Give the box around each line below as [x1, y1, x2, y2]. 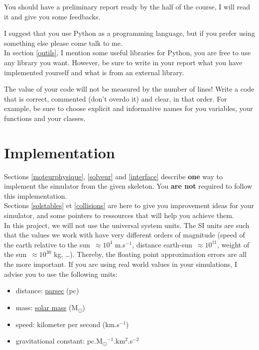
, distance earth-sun [132, 239, 192, 249]
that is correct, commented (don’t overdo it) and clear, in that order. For [4, 93, 227, 104]
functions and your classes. [4, 113, 86, 123]
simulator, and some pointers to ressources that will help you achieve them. [4, 210, 234, 221]
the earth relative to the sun [4, 239, 90, 249]
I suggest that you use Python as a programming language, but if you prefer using [4, 28, 255, 38]
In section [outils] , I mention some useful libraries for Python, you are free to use [4, 47, 251, 58]
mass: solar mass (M [15, 302, 78, 312]
